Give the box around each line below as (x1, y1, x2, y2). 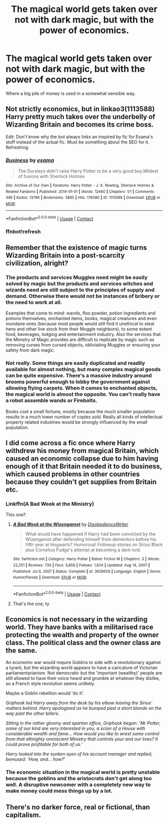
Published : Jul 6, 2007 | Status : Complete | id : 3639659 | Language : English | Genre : (12, 569, 162, 574)
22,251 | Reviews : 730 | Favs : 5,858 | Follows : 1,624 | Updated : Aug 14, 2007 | (12, 562, 150, 568)
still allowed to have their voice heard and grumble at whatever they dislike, (5, 675, 160, 681)
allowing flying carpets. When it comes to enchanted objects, (5, 385, 158, 392)
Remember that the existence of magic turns (5, 243, 147, 252)
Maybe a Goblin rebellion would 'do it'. (5, 690, 84, 696)
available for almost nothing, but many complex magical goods (5, 366, 161, 373)
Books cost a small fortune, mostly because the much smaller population (5, 408, 155, 414)
